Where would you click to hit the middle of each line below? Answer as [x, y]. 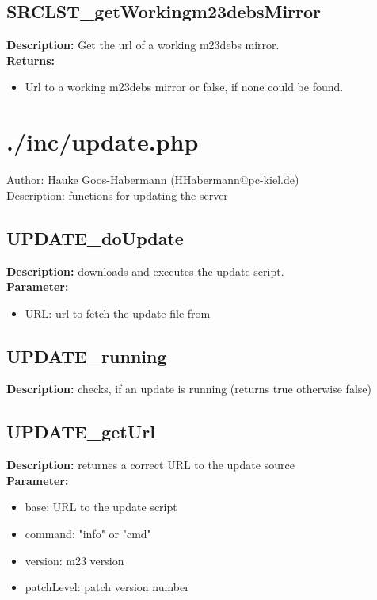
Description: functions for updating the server [117, 195]
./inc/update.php [103, 141]
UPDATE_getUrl [81, 432]
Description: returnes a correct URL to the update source [150, 465]
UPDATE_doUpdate [95, 237]
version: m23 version [74, 560]
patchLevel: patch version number [107, 587]
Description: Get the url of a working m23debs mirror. [143, 45]
